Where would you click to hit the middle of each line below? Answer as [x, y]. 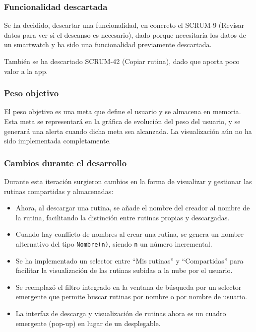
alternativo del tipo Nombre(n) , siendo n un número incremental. [114, 243]
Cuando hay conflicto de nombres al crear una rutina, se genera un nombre [130, 234]
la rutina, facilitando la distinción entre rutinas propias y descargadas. [123, 217]
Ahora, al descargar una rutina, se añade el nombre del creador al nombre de [133, 208]
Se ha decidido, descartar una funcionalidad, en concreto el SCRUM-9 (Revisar [124, 25]
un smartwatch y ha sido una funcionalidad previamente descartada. [108, 44]
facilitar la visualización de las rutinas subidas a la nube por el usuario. [124, 270]
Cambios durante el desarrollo [65, 163]
